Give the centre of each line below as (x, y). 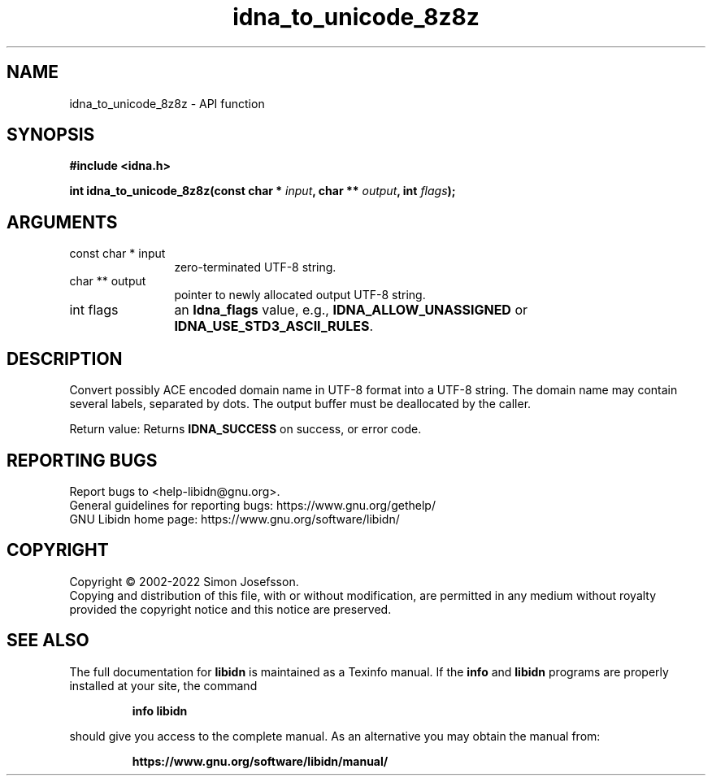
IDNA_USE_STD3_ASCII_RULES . (274, 326)
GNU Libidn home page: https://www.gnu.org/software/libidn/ (234, 519)
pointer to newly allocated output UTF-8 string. (300, 295)
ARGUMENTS (62, 222)
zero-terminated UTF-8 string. (255, 267)
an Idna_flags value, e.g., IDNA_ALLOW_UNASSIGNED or (351, 310)
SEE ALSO (48, 641)
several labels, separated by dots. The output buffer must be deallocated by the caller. (300, 404)
